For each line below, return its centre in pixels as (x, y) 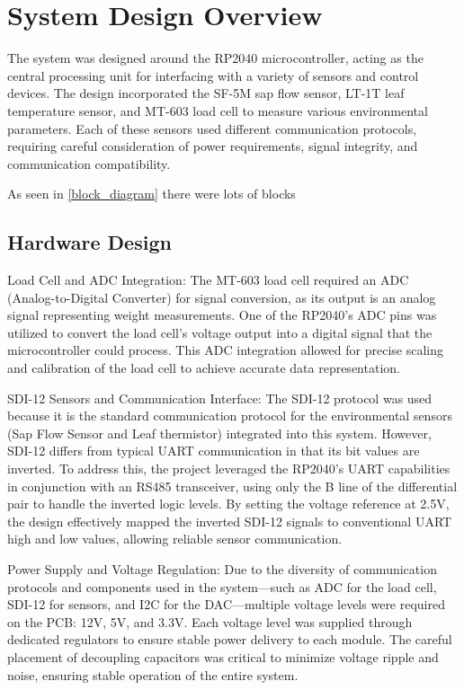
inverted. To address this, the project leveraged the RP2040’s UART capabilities (229, 469)
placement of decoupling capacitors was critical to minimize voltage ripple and (223, 656)
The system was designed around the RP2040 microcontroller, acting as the (215, 58)
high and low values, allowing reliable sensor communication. (175, 539)
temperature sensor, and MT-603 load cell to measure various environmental (218, 110)
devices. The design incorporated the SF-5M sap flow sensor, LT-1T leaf (206, 93)
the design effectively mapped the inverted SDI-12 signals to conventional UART (230, 521)
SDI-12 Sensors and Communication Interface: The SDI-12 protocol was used (220, 398)
